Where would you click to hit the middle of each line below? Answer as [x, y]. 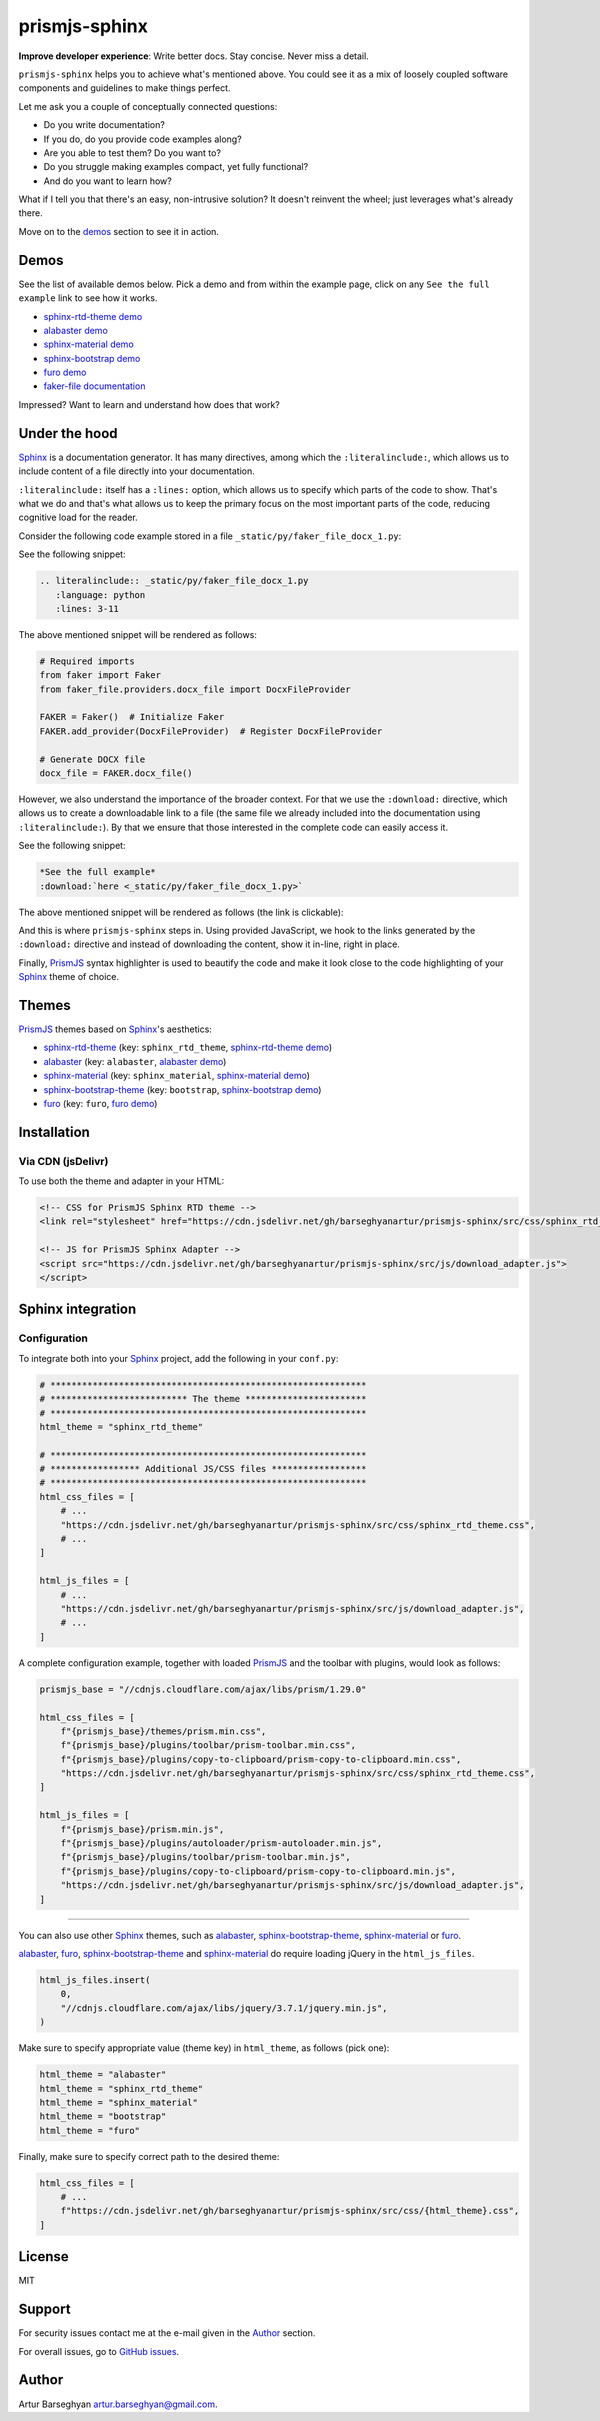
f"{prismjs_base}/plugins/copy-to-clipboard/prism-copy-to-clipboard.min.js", [258, 1871]
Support [44, 2309]
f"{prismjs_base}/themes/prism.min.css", [163, 1731]
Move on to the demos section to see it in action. [119, 231]
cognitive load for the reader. [78, 517]
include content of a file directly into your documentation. [136, 471]
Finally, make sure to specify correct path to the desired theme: [149, 2156]
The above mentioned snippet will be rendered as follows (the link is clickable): [181, 912]
